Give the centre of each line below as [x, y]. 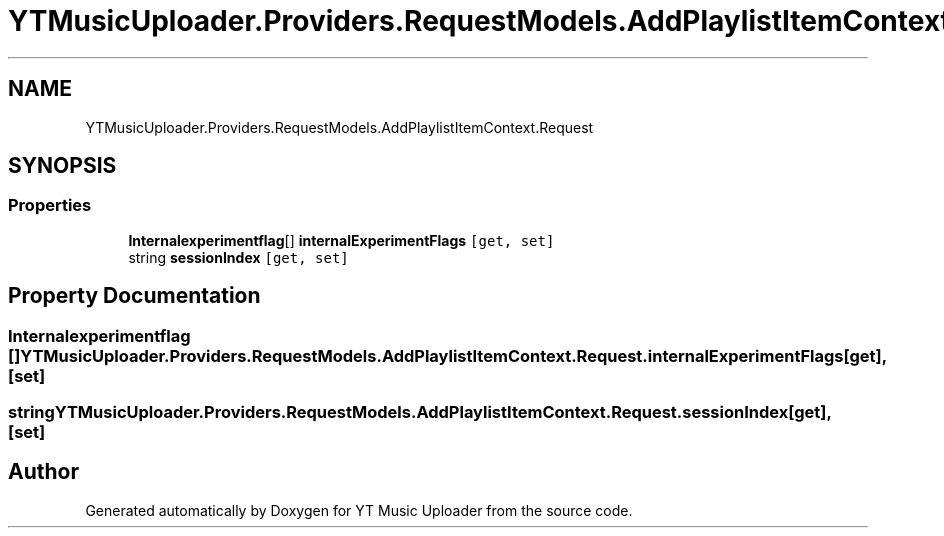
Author [43, 472]
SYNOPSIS [62, 166]
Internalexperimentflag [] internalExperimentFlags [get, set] [341, 240]
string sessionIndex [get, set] [238, 257]
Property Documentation [134, 296]
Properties [50, 205]
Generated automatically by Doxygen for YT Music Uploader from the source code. [359, 510]
